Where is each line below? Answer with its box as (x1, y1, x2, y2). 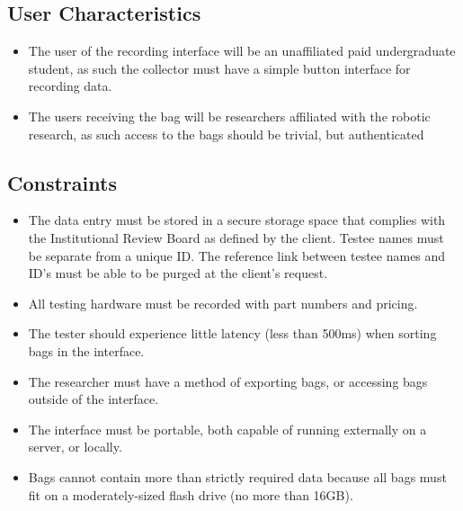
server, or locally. (28, 437, 122, 456)
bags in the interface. (28, 341, 145, 360)
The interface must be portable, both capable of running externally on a (28, 419, 427, 438)
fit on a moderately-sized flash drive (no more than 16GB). (28, 485, 353, 504)
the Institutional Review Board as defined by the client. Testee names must (28, 228, 444, 247)
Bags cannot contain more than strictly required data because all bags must (28, 467, 447, 486)
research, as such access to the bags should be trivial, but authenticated (28, 124, 424, 143)
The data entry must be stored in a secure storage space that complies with (28, 211, 446, 229)
